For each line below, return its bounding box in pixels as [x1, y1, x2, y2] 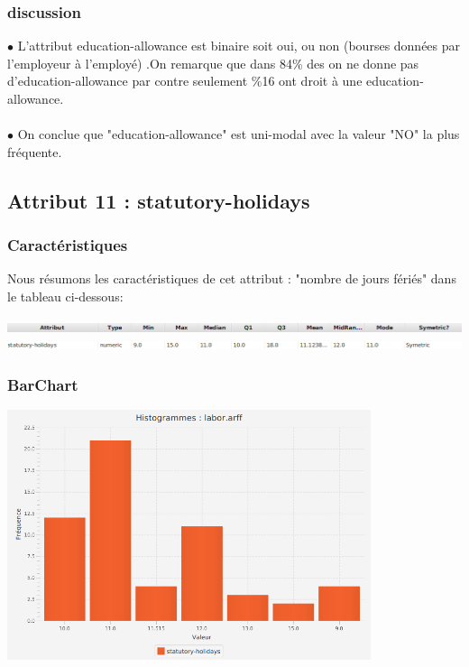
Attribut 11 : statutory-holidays [7, 186, 310, 214]
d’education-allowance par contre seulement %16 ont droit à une [7, 71, 363, 90]
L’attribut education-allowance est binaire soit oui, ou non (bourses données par [17, 36, 461, 55]
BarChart [7, 373, 78, 395]
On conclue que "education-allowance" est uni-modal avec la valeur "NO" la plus [17, 125, 460, 144]
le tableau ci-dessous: [7, 286, 124, 305]
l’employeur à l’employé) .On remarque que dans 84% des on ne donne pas [7, 53, 419, 72]
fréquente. [7, 142, 62, 161]
